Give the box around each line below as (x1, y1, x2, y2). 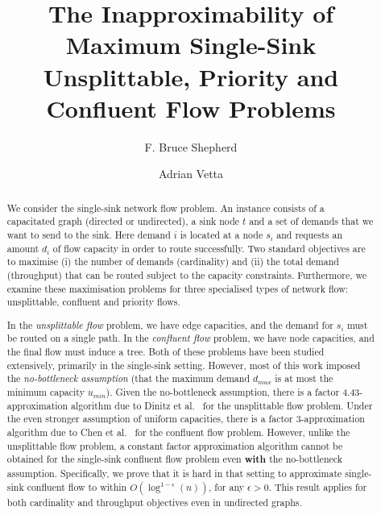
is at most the (275, 372, 333, 385)
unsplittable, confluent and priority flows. (6, 295, 180, 309)
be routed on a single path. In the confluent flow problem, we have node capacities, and (6, 331, 375, 345)
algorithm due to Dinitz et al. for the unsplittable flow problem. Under (71, 398, 373, 412)
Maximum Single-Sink (65, 28, 317, 61)
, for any (209, 480, 244, 493)
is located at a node (180, 227, 263, 241)
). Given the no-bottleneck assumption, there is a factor (106, 385, 340, 399)
